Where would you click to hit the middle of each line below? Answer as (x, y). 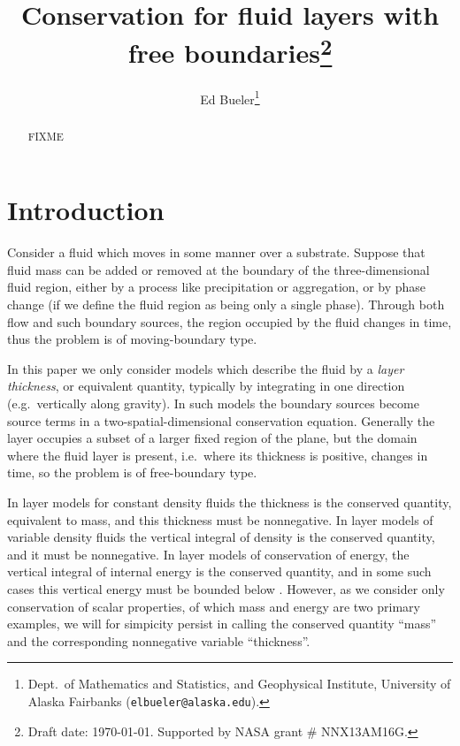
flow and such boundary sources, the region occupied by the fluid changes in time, (230, 321)
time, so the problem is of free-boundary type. (132, 472)
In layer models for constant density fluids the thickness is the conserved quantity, (230, 502)
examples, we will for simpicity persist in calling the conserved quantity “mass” (222, 624)
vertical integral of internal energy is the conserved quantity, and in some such (219, 571)
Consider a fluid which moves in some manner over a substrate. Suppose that (216, 252)
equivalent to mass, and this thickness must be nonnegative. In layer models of (220, 519)
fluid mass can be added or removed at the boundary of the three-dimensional (218, 269)
